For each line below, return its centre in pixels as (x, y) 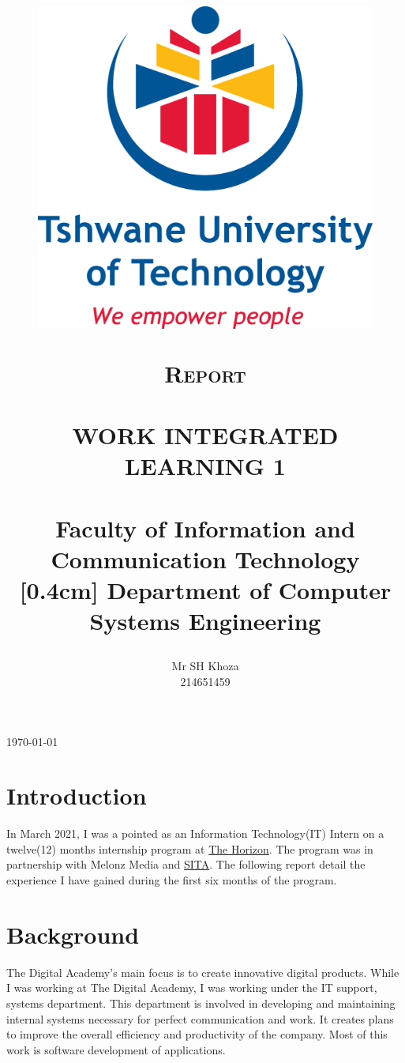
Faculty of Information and (205, 528)
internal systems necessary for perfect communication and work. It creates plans (200, 1018)
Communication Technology (205, 558)
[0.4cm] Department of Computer (205, 589)
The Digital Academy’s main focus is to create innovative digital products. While (203, 972)
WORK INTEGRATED (205, 435)
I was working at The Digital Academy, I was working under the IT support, (192, 988)
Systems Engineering (205, 621)
